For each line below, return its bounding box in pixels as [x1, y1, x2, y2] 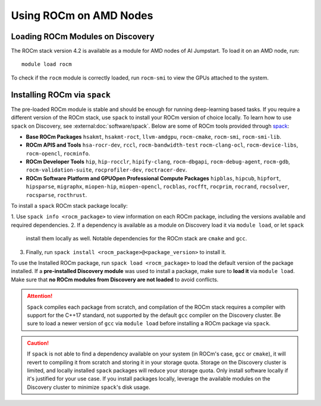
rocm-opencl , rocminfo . [26, 150, 90, 157]
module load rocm [21, 61, 72, 68]
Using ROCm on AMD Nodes [11, 9, 153, 22]
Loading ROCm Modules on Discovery [11, 31, 155, 42]
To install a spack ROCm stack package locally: [11, 202, 128, 210]
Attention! [27, 293, 53, 300]
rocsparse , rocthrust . [26, 191, 87, 198]
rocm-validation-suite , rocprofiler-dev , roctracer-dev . [26, 166, 187, 173]
